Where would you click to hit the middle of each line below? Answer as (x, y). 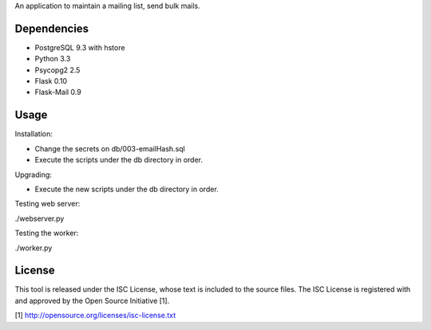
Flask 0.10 (51, 81)
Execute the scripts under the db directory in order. (119, 160)
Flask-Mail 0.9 (58, 92)
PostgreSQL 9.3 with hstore (80, 47)
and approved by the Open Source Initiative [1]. (92, 301)
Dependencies (52, 28)
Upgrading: (33, 175)
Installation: (34, 134)
